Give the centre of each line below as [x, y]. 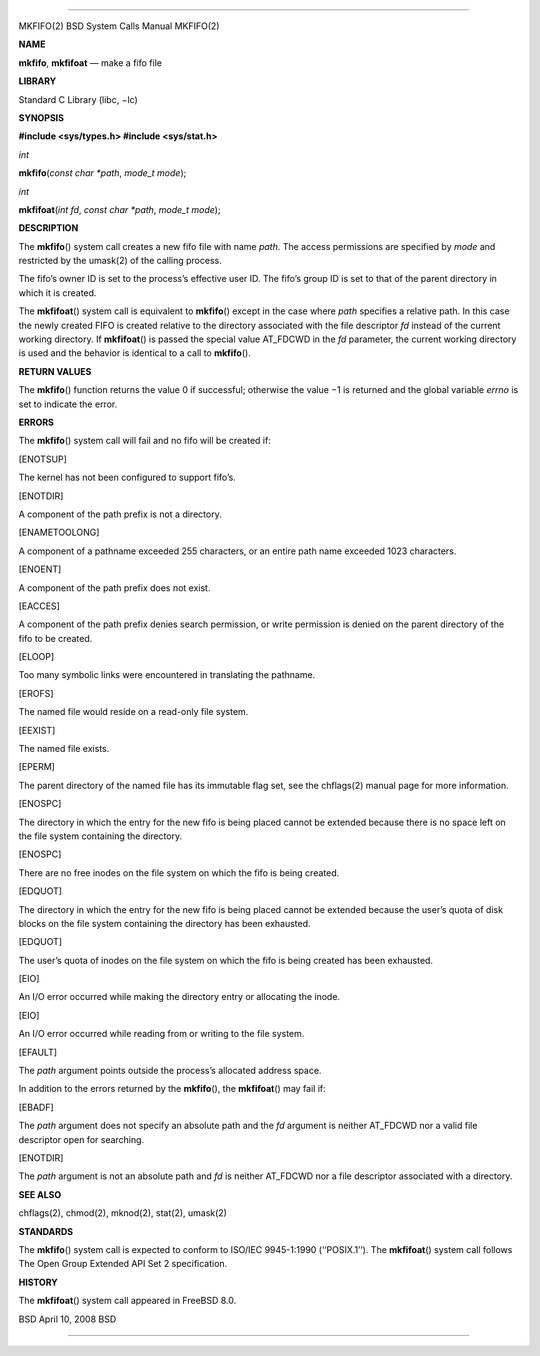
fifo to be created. [55, 638]
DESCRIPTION [48, 228]
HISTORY [38, 1282]
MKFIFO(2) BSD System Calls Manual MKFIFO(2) [119, 26]
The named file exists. [64, 749]
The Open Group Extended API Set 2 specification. [123, 1264]
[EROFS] [36, 693]
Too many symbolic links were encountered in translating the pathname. [167, 675]
